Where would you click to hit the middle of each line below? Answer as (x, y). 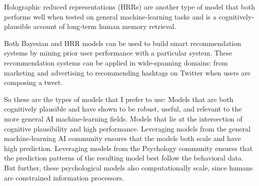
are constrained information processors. (64, 177)
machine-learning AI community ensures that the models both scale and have (122, 138)
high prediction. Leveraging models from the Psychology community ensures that (128, 148)
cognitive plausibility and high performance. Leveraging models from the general (127, 128)
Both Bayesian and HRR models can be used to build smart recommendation (123, 43)
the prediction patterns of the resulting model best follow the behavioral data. (124, 158)
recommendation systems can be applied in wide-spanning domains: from (116, 62)
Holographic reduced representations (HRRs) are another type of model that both (130, 6)
